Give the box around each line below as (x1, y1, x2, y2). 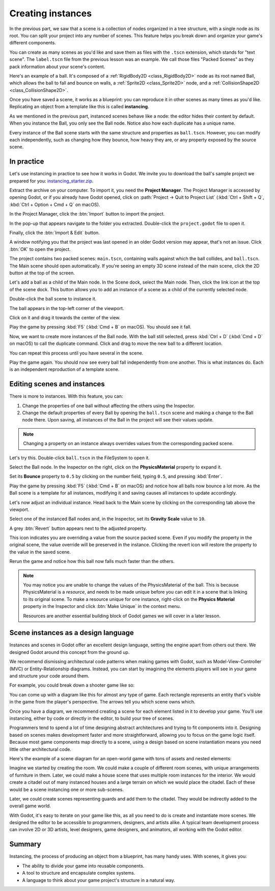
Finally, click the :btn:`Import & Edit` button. (9, 230, 100, 236)
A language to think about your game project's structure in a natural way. (22, 877, 175, 883)
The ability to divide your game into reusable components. (22, 862, 145, 869)
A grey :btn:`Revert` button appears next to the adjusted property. (9, 525, 147, 531)
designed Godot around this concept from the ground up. (9, 649, 130, 655)
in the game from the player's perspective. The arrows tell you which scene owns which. (9, 699, 196, 705)
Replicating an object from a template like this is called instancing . (9, 104, 150, 110)
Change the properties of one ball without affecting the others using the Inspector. (22, 403, 195, 409)
